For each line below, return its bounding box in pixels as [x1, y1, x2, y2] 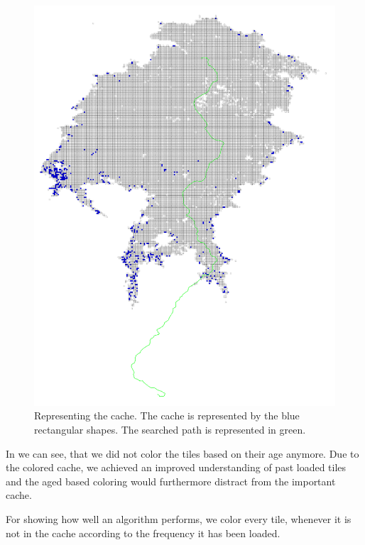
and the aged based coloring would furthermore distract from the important [6, 473, 336, 488]
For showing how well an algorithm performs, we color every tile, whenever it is [6, 512, 352, 527]
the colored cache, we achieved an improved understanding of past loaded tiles [6, 460, 347, 475]
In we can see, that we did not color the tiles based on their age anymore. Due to [6, 446, 359, 461]
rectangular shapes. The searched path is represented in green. [34, 422, 306, 437]
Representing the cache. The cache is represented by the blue [34, 408, 300, 423]
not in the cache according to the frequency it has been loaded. [6, 525, 280, 540]
